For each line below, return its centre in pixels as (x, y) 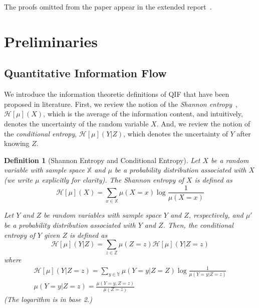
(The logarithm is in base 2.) (48, 299)
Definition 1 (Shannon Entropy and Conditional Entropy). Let (102, 160)
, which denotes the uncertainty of (175, 133)
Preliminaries (51, 41)
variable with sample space (44, 170)
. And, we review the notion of (203, 123)
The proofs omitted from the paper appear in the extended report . (108, 7)
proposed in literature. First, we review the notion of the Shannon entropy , (121, 104)
